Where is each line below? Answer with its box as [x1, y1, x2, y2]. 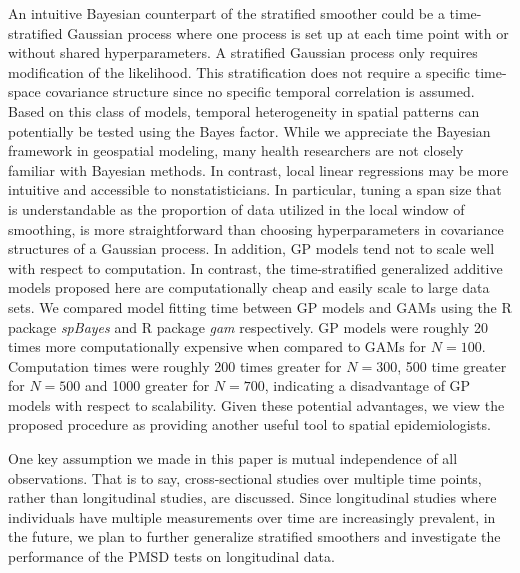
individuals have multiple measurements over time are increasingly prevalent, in [8, 506, 496, 527]
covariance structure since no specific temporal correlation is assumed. [45, 81, 475, 102]
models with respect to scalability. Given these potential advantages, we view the [8, 394, 505, 415]
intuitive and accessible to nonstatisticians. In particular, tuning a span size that [8, 179, 502, 200]
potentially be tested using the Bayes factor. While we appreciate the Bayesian [8, 120, 491, 141]
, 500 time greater [397, 355, 507, 376]
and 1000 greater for [85, 375, 210, 396]
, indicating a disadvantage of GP [264, 375, 471, 396]
